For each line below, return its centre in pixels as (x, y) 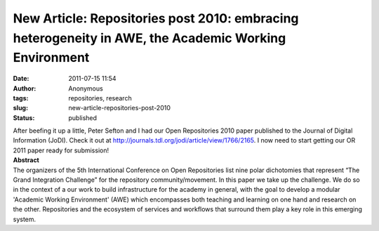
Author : (25, 88)
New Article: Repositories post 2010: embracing (156, 18)
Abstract (26, 160)
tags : (21, 98)
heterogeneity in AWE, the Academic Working (149, 38)
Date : (21, 79)
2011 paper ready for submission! (61, 150)
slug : (20, 108)
